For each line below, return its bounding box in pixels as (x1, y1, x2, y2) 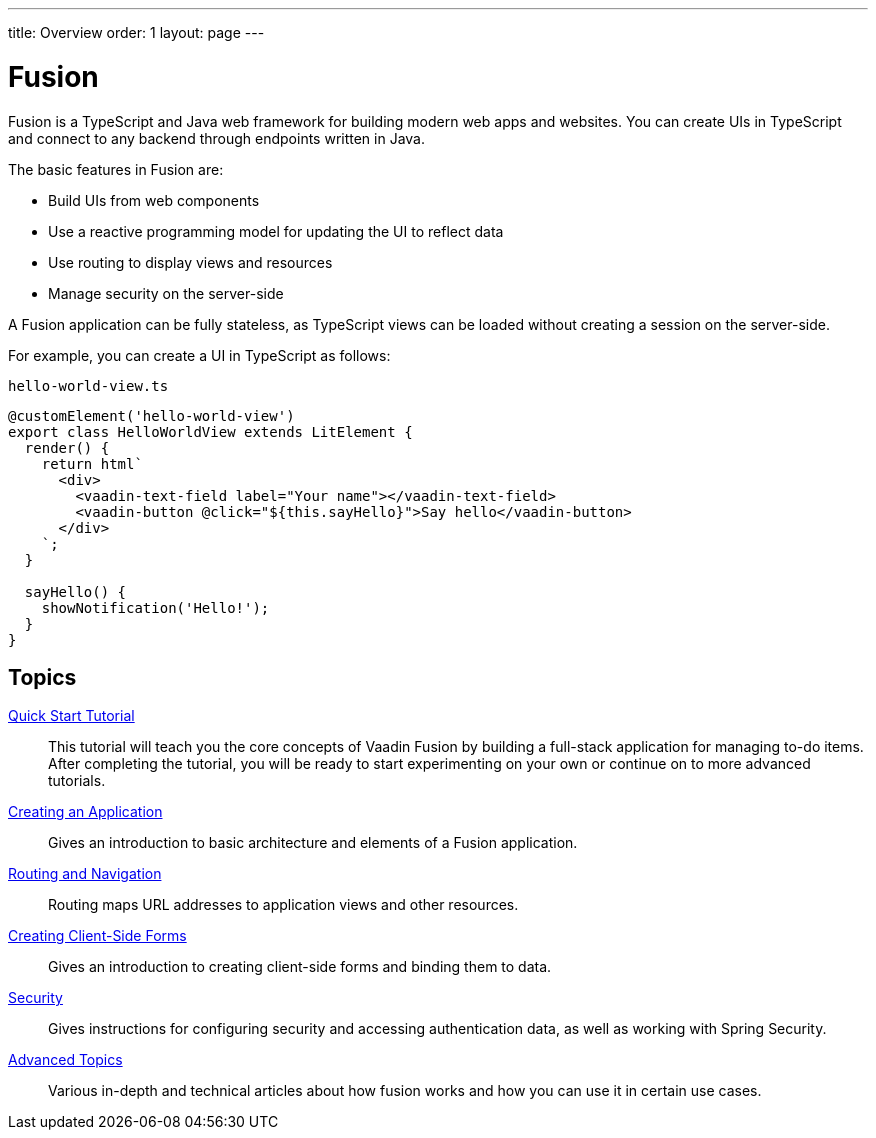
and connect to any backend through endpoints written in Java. (8, 129, 426, 147)
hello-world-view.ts (8, 377, 169, 394)
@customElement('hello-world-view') (8, 407, 295, 424)
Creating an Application (8, 803, 163, 821)
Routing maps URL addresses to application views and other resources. (48, 896, 519, 914)
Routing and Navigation (8, 865, 162, 883)
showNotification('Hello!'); (41, 599, 270, 616)
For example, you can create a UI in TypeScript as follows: (8, 346, 391, 364)
